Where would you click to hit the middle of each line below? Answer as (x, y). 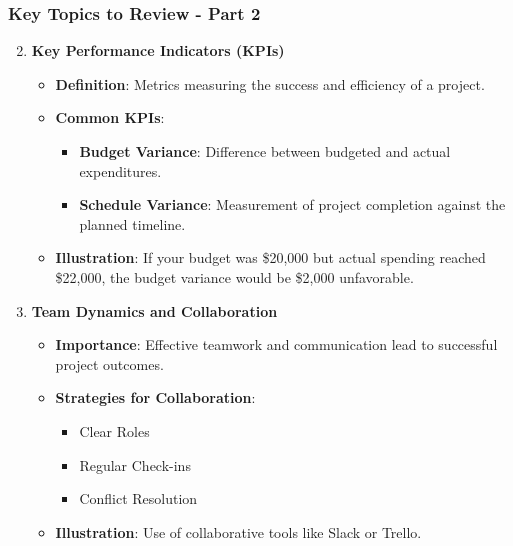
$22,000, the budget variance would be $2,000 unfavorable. (234, 276)
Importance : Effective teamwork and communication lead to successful (276, 344)
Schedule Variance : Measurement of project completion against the (292, 204)
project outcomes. (109, 363)
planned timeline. (132, 223)
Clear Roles (114, 430)
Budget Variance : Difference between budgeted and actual (265, 151)
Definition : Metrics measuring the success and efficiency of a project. (270, 83)
